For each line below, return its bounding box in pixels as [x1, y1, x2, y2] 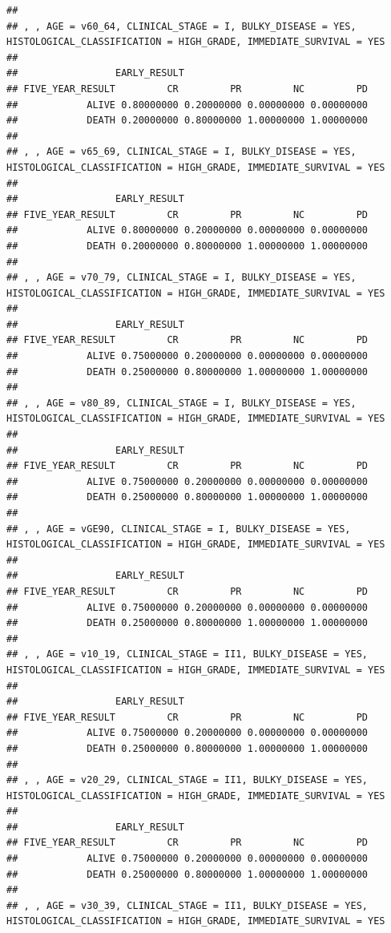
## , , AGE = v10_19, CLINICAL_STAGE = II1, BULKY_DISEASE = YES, [6, 648, 369, 660]
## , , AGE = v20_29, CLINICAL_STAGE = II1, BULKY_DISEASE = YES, [6, 774, 369, 786]
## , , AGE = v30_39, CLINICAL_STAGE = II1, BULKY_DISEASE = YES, [6, 899, 369, 911]
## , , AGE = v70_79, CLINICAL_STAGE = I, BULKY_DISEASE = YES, [6, 272, 357, 284]
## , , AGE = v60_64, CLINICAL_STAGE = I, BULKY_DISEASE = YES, [6, 20, 357, 32]
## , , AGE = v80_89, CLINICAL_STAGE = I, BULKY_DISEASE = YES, [6, 397, 357, 409]
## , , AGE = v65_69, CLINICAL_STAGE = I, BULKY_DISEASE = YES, [6, 146, 357, 158]
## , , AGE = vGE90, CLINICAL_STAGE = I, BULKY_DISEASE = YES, [6, 523, 351, 535]
